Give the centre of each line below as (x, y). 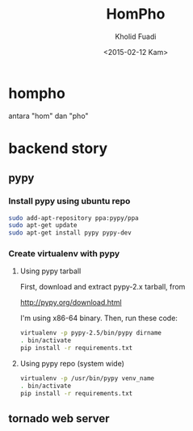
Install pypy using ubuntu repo (69, 201)
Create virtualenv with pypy (64, 254)
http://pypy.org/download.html (71, 302)
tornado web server (59, 418)
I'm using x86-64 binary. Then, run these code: (99, 318)
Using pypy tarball (50, 271)
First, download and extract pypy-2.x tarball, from (103, 287)
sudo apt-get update (43, 226)
